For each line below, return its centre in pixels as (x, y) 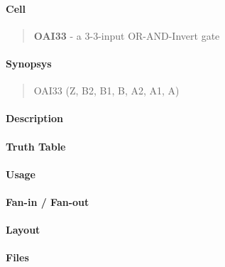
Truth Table (36, 146)
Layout (23, 230)
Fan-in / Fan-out (48, 201)
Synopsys (29, 63)
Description (35, 118)
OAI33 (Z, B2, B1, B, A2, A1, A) (106, 91)
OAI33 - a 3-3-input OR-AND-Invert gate (127, 35)
